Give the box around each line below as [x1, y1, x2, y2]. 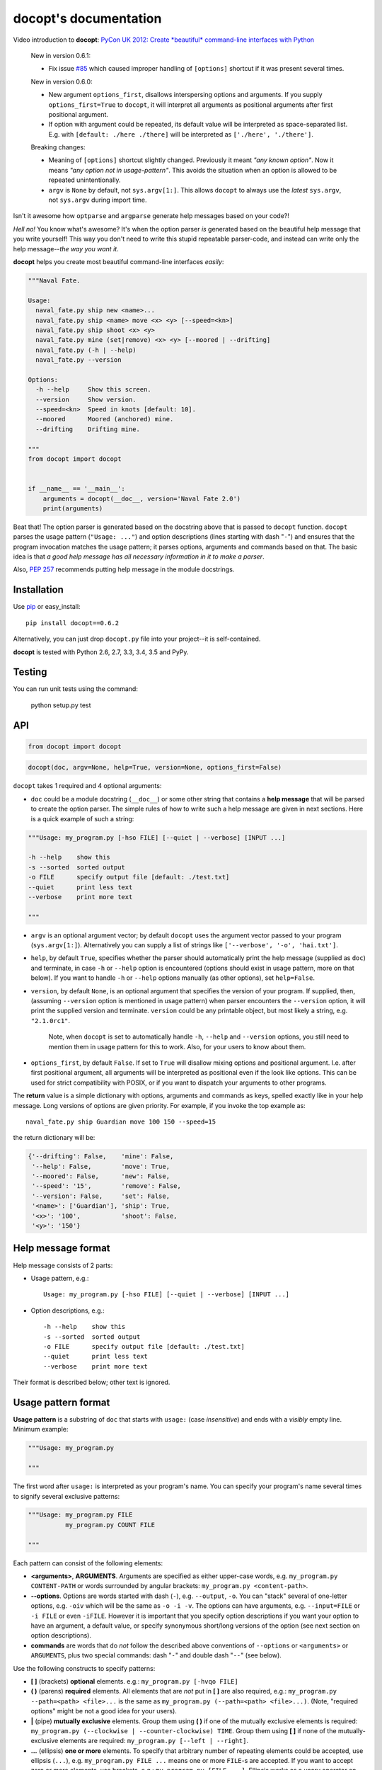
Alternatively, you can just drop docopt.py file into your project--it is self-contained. [13, 634, 261, 644]
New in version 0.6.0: [30, 77, 93, 86]
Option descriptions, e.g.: [30, 1306, 105, 1315]
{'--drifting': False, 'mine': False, [28, 1153, 174, 1160]
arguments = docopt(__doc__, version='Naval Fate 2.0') [42, 494, 241, 503]
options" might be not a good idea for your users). [30, 1707, 177, 1715]
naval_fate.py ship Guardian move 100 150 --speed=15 [25, 1117, 216, 1126]
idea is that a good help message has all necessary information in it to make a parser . [13, 552, 265, 561]
